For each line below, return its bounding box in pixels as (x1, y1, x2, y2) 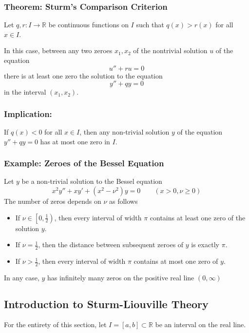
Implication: (4, 107, 52, 119)
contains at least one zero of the (150, 212, 246, 222)
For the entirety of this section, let (4, 319, 107, 329)
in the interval (4, 87, 46, 97)
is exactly (191, 239, 219, 250)
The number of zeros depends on (4, 196, 101, 206)
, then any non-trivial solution (79, 127, 170, 137)
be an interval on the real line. (155, 319, 246, 329)
